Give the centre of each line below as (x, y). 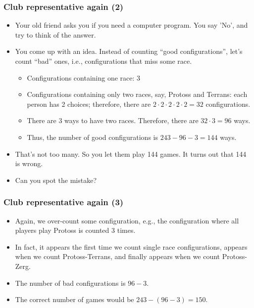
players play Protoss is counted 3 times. (75, 230)
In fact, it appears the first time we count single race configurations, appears (131, 246)
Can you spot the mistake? (56, 180)
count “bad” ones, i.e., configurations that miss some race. (103, 61)
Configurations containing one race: (81, 77)
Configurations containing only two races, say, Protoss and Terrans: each (137, 94)
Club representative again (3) (64, 202)
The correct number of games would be (75, 299)
